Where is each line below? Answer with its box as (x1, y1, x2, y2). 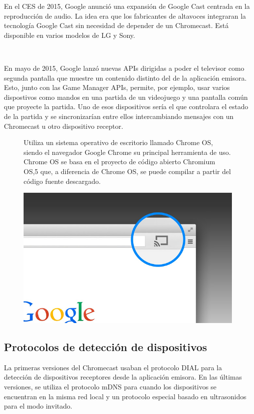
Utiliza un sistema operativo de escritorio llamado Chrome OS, (24, 137, 213, 148)
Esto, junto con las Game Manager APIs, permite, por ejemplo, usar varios (4, 82, 230, 92)
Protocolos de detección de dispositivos (4, 339, 207, 355)
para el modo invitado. (4, 401, 72, 411)
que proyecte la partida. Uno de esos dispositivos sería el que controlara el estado (4, 101, 248, 112)
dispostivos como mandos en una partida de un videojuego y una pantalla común (4, 91, 248, 102)
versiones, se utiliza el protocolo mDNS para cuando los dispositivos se (4, 382, 217, 392)
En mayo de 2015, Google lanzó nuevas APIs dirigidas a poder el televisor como (4, 62, 244, 73)
